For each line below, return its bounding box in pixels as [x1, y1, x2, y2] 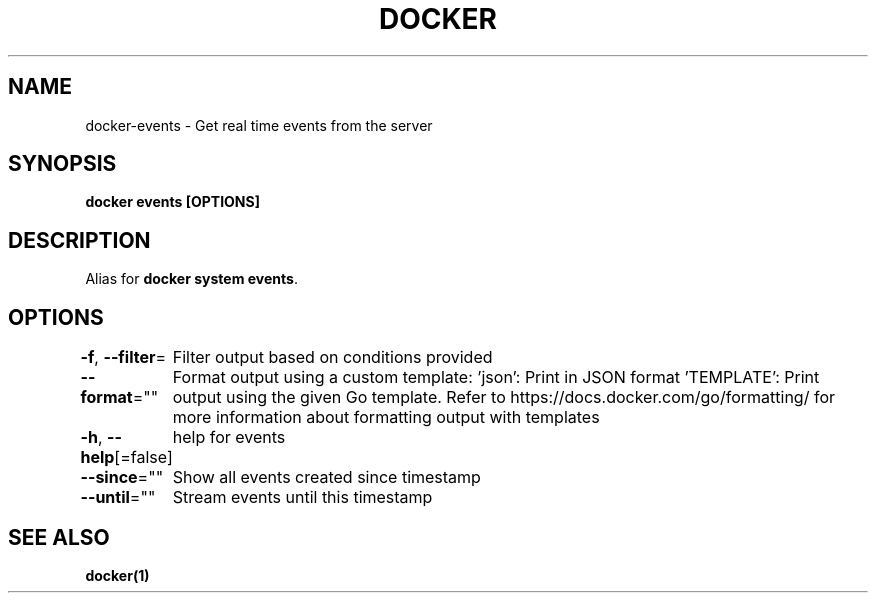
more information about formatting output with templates [172, 407, 600, 428]
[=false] [114, 447, 173, 468]
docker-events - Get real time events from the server [85, 116, 433, 134]
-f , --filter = [80, 347, 167, 368]
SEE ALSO [8, 524, 110, 550]
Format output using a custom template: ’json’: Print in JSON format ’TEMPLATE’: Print [172, 367, 820, 388]
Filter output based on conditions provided [172, 347, 493, 368]
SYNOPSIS [8, 151, 117, 177]
